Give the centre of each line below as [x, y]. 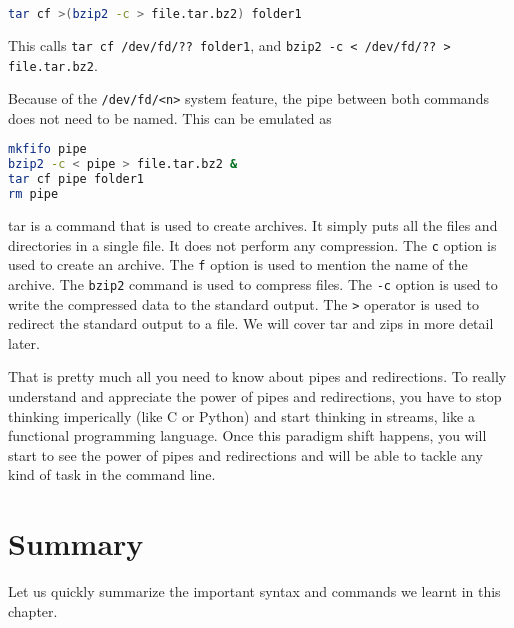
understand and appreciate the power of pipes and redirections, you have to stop [255, 395]
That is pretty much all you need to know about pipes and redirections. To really [257, 376]
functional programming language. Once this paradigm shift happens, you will [247, 435]
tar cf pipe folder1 [76, 179]
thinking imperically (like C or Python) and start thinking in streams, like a [241, 415]
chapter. [33, 610]
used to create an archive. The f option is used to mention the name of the [238, 264]
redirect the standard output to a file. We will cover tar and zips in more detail [251, 323]
